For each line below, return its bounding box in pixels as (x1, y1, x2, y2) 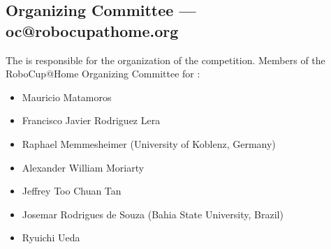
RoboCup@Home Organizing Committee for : (6, 66, 200, 81)
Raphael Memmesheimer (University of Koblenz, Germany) (22, 136, 276, 151)
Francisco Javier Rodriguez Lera (22, 113, 161, 128)
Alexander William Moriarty (22, 160, 145, 174)
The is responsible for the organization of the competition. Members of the (6, 52, 325, 67)
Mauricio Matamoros (22, 89, 112, 104)
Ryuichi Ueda (22, 230, 80, 245)
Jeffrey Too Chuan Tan (22, 183, 122, 198)
